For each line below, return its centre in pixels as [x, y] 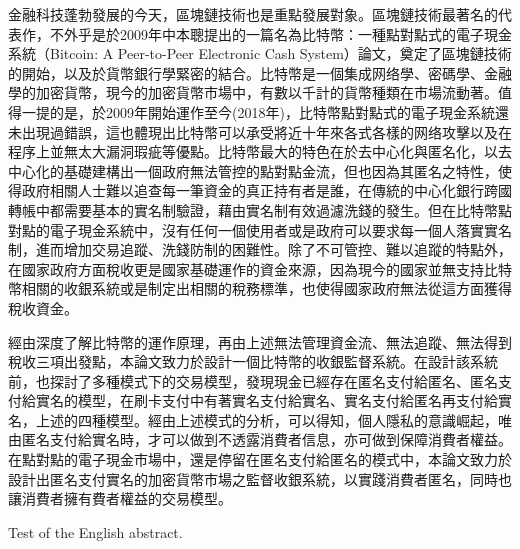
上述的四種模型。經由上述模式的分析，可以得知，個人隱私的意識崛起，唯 [273, 419]
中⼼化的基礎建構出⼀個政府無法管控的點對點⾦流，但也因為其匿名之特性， [253, 170]
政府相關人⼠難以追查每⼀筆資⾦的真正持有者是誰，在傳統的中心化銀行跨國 [266, 190]
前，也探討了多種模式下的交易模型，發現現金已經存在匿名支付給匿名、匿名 [253, 380]
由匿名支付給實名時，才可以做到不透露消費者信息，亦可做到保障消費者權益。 [260, 439]
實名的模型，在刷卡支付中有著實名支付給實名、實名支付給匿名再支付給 [266, 400]
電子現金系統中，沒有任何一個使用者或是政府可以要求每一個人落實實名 [280, 229]
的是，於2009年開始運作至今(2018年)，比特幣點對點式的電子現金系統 [272, 111]
